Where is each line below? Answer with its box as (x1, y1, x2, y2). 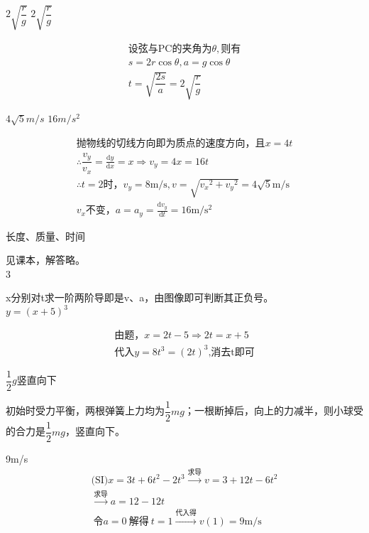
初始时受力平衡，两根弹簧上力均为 (6, 403, 165, 418)
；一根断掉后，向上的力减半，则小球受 (184, 403, 363, 418)
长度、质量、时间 (6, 228, 85, 243)
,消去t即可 (208, 347, 255, 357)
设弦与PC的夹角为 (128, 43, 212, 54)
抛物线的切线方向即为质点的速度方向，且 (76, 138, 265, 149)
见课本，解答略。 (6, 252, 85, 267)
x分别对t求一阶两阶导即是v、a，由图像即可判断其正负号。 (6, 290, 274, 305)
